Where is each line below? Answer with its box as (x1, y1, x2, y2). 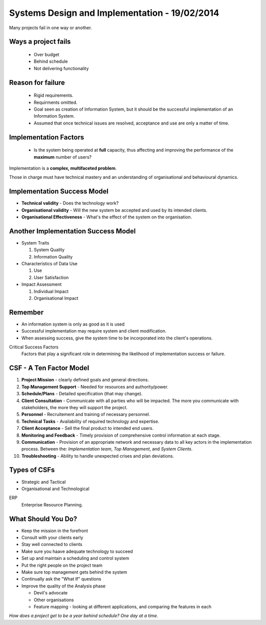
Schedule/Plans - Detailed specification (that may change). (21, 391, 143, 397)
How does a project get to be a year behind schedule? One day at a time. (9, 613, 159, 619)
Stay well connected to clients (21, 542, 83, 547)
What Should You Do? (9, 514, 77, 523)
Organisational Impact (33, 295, 79, 301)
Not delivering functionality (33, 65, 89, 71)
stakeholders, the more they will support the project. (21, 404, 128, 410)
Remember (9, 308, 44, 316)
